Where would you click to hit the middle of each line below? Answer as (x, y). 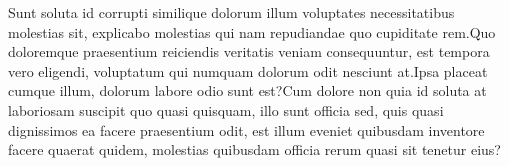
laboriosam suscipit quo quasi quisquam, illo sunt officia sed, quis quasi (226, 109)
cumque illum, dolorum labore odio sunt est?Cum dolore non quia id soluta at (247, 90)
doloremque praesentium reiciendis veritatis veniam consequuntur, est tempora (249, 51)
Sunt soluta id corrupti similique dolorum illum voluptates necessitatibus (231, 12)
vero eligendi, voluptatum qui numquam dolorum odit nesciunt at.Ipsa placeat (248, 70)
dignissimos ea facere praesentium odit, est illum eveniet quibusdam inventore (246, 129)
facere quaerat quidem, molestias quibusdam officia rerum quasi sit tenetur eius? (254, 149)
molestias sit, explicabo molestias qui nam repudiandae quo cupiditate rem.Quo (252, 31)
